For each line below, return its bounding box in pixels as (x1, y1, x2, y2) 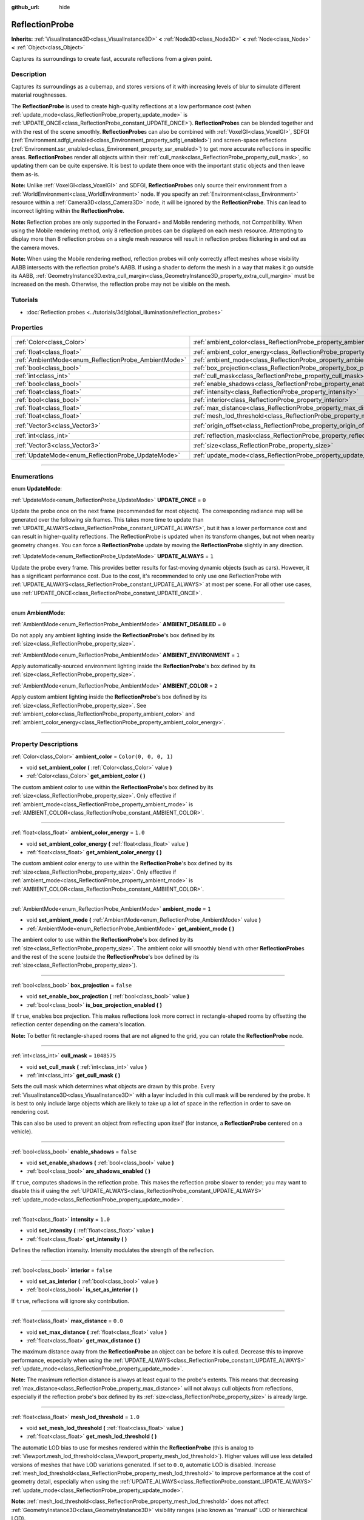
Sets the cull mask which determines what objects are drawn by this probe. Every (11, 1083, 215, 1090)
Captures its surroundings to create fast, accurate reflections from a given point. (11, 55, 212, 62)
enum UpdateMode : (11, 485, 62, 492)
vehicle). (11, 1128, 33, 1135)
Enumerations (11, 472, 54, 481)
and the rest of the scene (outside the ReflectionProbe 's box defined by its (11, 953, 200, 960)
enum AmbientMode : (11, 609, 66, 617)
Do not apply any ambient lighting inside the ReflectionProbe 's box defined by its (11, 631, 215, 638)
